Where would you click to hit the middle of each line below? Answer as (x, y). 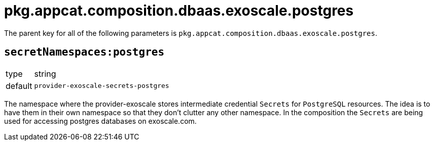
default (19, 86)
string (45, 74)
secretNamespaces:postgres (84, 52)
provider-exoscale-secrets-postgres (102, 86)
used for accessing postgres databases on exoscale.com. (100, 121)
